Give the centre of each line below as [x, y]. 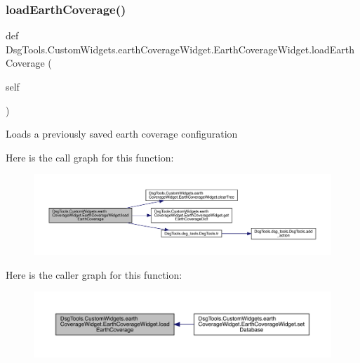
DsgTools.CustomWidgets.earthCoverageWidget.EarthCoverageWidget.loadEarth [180, 49]
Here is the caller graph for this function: [94, 274]
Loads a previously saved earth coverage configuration [122, 134]
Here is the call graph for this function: [90, 157]
